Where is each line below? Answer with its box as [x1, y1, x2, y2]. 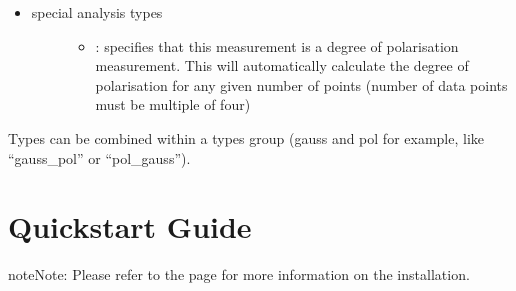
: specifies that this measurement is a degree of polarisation [95, 35, 459, 56]
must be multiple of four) [95, 94, 251, 115]
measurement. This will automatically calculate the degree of [95, 55, 469, 76]
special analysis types [31, 2, 163, 22]
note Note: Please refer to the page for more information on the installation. [8, 264, 470, 285]
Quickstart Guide [8, 206, 252, 247]
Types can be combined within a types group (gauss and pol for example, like [8, 127, 484, 148]
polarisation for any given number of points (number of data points [95, 74, 508, 95]
